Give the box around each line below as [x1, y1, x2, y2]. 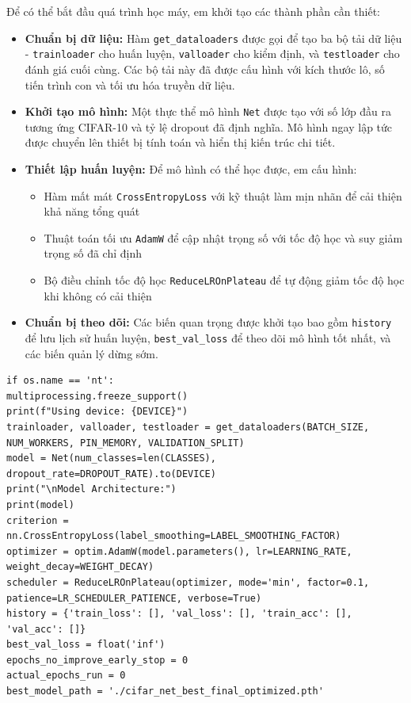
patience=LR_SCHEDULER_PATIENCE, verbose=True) [6, 592, 262, 604]
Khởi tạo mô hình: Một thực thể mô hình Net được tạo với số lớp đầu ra [25, 103, 392, 120]
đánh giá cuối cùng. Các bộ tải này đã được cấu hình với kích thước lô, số [25, 60, 385, 77]
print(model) [6, 499, 74, 510]
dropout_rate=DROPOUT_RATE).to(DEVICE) [6, 468, 216, 479]
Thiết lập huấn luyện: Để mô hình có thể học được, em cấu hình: [25, 160, 357, 177]
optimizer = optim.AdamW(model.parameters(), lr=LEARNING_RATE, [6, 545, 352, 557]
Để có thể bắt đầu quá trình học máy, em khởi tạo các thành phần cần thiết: [6, 3, 380, 19]
